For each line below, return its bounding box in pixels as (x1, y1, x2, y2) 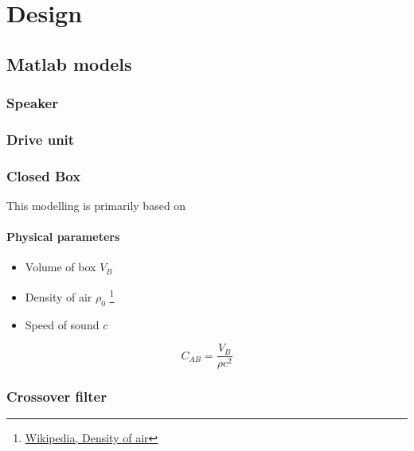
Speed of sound (25, 316, 100, 332)
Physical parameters (6, 228, 120, 245)
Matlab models (6, 51, 132, 76)
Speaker (6, 93, 58, 113)
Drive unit (6, 129, 75, 149)
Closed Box (6, 165, 81, 185)
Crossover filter (6, 387, 107, 406)
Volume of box (25, 259, 96, 275)
